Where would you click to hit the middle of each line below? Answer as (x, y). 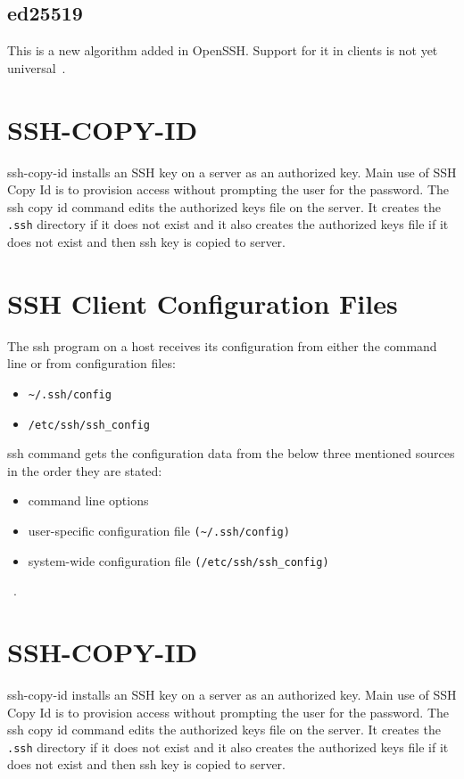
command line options (88, 500)
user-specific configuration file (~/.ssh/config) (159, 530)
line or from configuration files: (91, 363)
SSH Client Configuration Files (203, 303)
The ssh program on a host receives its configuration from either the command (222, 345)
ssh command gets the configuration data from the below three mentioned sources (231, 453)
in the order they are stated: (85, 470)
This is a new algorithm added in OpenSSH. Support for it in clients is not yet (223, 50)
